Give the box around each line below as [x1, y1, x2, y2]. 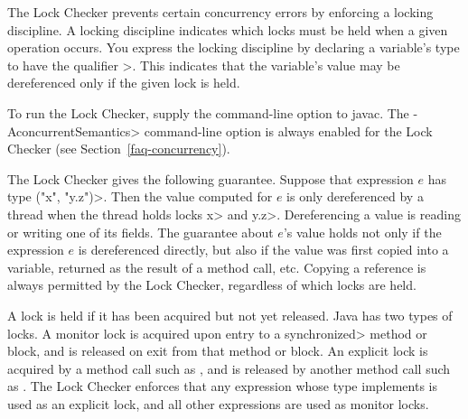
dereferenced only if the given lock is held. [7, 73, 240, 92]
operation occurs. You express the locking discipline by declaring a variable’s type [7, 38, 460, 57]
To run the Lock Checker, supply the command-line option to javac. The [7, 103, 409, 122]
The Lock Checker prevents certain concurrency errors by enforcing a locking [7, 3, 434, 21]
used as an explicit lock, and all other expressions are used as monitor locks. [7, 394, 429, 413]
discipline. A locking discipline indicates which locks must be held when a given [7, 20, 448, 39]
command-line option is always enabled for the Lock [144, 121, 433, 140]
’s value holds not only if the [283, 222, 442, 241]
